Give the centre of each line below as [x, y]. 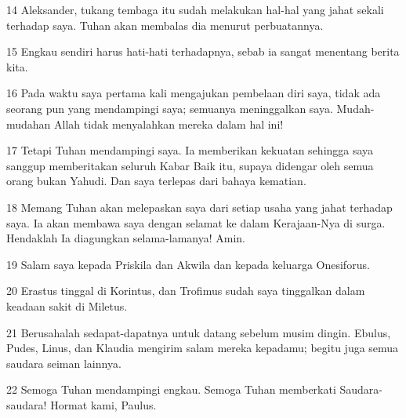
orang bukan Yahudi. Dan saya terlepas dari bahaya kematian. [156, 181]
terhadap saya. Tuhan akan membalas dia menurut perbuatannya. [165, 25]
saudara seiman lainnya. [64, 363]
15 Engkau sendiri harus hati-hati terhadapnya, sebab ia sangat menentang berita [203, 51]
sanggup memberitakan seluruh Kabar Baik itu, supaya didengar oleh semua [190, 165]
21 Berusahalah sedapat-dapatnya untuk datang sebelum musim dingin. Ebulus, [199, 332]
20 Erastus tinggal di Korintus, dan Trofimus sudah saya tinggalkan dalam [186, 291]
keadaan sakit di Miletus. [67, 305]
